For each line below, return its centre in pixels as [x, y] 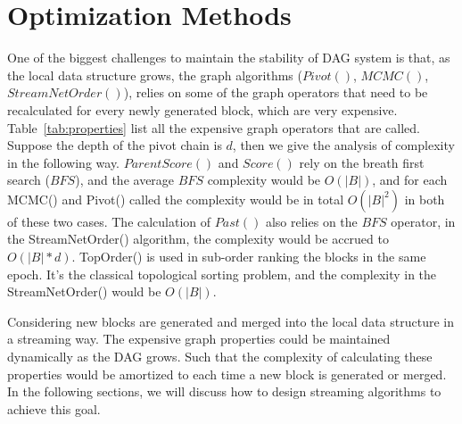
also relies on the [311, 221]
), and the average [125, 180]
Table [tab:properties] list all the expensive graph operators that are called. [214, 127]
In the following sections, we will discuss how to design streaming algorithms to [224, 391]
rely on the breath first [362, 162]
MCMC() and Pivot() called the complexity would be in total [176, 199]
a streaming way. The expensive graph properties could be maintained [199, 339]
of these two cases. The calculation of [109, 221]
